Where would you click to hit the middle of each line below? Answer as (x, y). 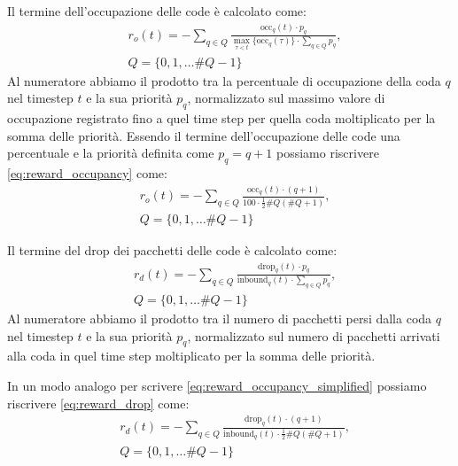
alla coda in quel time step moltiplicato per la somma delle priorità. (191, 356)
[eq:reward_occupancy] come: (87, 173)
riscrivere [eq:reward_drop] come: (98, 403)
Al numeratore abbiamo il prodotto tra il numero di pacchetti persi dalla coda (220, 318)
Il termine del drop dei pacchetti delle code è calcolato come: (172, 249)
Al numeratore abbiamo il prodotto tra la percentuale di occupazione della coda (224, 80)
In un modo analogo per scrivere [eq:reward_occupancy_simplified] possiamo (217, 386)
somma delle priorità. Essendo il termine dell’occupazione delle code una (204, 135)
